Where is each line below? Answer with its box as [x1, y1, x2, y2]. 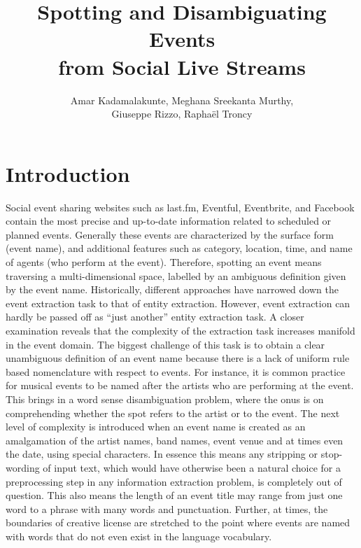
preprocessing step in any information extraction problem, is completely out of [6, 474, 342, 489]
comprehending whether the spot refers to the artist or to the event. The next [6, 405, 340, 420]
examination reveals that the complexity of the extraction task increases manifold [6, 323, 355, 337]
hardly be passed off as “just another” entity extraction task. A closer [6, 309, 304, 324]
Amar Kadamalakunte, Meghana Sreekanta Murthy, [70, 92, 294, 107]
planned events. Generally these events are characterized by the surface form [6, 227, 334, 241]
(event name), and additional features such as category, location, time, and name [6, 241, 353, 255]
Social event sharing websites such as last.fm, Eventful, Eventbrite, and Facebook [6, 199, 355, 214]
